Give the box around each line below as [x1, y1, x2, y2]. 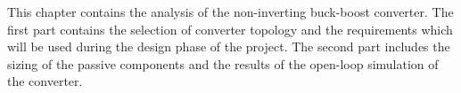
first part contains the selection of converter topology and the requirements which [7, 19, 453, 38]
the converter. [7, 72, 83, 90]
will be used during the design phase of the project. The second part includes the [7, 37, 450, 56]
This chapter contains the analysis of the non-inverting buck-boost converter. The [7, 3, 454, 20]
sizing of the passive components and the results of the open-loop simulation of [7, 54, 439, 73]
